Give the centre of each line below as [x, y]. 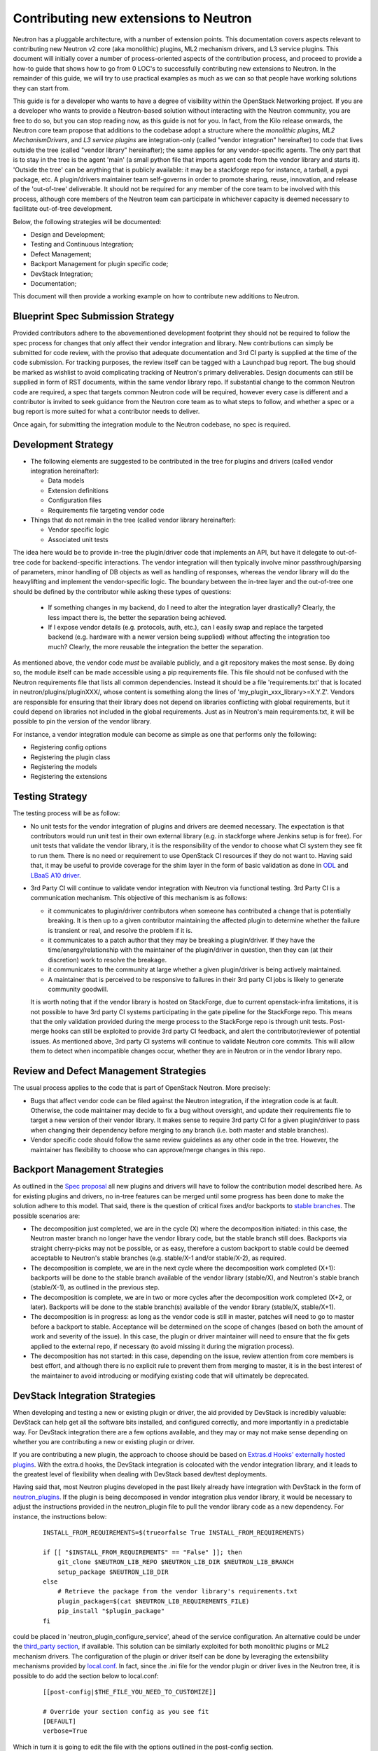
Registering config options [69, 747]
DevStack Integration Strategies [84, 1396]
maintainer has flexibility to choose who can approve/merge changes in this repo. [148, 1149]
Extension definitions [78, 490]
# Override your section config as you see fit [126, 1711]
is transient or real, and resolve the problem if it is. [120, 930]
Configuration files [75, 500]
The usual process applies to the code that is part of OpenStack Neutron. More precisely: [142, 1088]
